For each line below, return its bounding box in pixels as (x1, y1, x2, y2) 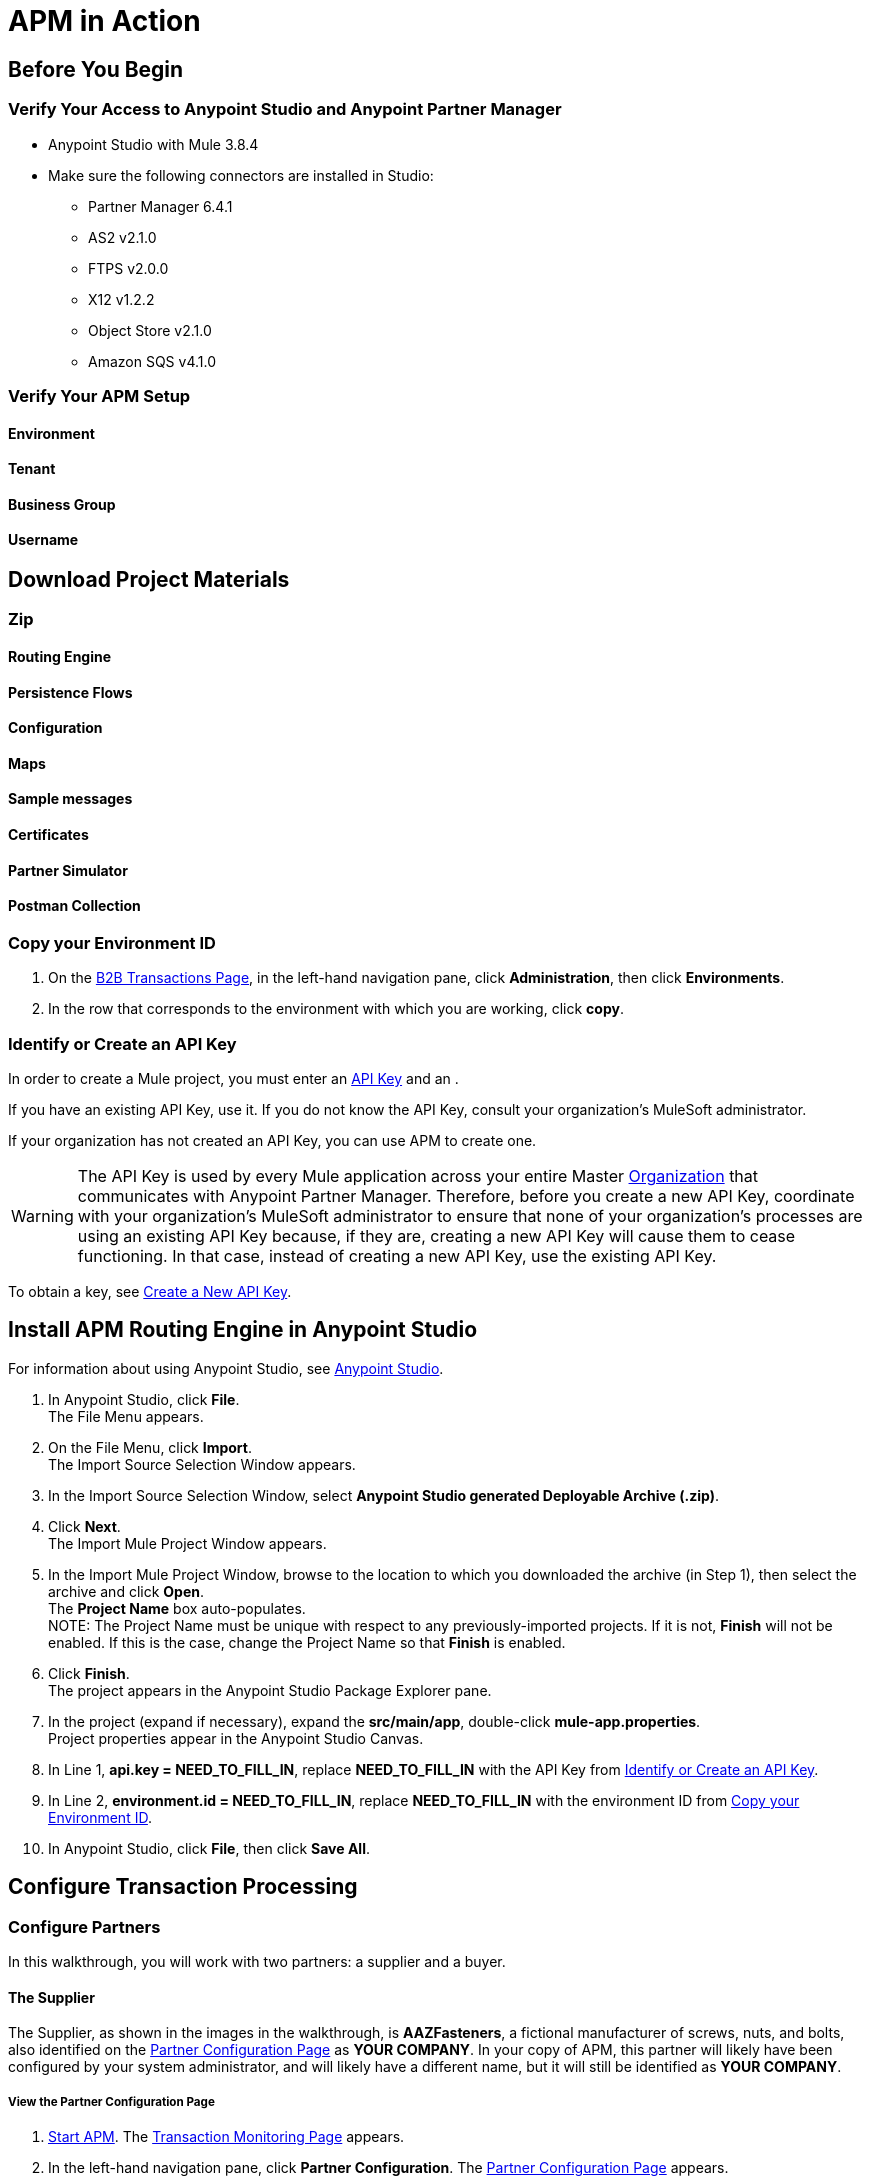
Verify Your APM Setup (8, 385, 191, 406)
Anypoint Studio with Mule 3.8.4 (48, 135, 259, 153)
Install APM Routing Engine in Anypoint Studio (8, 1317, 478, 1343)
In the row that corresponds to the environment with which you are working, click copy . (48, 1000, 624, 1018)
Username (8, 531, 79, 549)
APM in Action (8, 4, 201, 38)
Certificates (8, 826, 89, 844)
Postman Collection (8, 897, 141, 915)
